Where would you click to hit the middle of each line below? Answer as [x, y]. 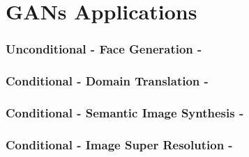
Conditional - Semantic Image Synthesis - [125, 112]
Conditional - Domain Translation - [107, 81]
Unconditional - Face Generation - [104, 49]
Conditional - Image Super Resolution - [119, 144]
